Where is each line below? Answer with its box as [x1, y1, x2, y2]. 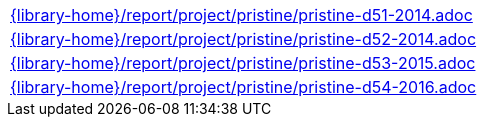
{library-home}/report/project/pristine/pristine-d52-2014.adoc [10, 29, 477, 49]
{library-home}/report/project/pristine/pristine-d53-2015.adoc [10, 53, 476, 73]
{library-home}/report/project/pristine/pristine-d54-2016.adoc [10, 77, 477, 97]
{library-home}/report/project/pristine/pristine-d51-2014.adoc [10, 5, 473, 25]
